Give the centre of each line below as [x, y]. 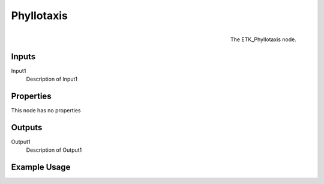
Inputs [23, 56]
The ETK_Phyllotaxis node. [263, 39]
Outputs [27, 128]
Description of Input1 [52, 79]
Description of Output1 [54, 150]
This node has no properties [46, 110]
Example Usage [41, 167]
